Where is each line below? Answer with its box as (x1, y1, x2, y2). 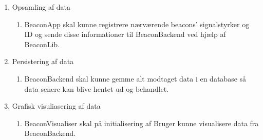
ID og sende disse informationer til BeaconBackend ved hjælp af (24, 29, 226, 39)
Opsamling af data (12, 2, 71, 12)
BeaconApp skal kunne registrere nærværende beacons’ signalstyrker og (24, 18, 250, 29)
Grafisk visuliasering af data (12, 101, 101, 111)
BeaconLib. (24, 38, 60, 49)
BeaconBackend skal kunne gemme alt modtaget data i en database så (24, 73, 247, 84)
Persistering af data (12, 56, 74, 67)
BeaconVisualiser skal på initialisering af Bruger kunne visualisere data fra (24, 117, 259, 128)
